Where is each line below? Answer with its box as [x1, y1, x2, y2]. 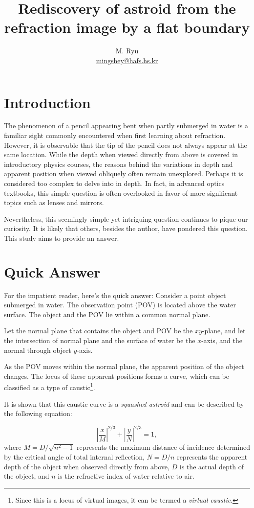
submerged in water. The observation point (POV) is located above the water [4, 300, 236, 310]
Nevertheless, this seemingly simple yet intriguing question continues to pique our [4, 213, 248, 224]
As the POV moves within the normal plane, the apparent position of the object [4, 361, 244, 371]
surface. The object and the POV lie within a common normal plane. [4, 309, 211, 319]
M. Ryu [115, 46, 139, 56]
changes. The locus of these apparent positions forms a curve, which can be [4, 370, 229, 381]
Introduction [4, 92, 91, 112]
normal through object [4, 345, 71, 355]
